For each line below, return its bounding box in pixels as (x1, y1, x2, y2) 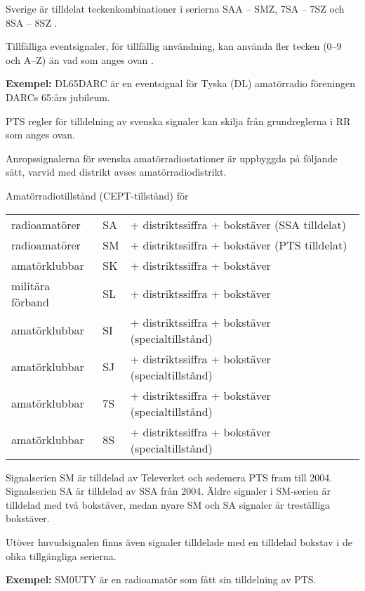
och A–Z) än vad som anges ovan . (6, 52, 154, 67)
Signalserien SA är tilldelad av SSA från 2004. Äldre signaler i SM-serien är (6, 483, 331, 498)
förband (11, 293, 49, 310)
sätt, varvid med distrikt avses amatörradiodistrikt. (6, 164, 227, 179)
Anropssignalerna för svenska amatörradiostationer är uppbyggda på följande (6, 150, 338, 165)
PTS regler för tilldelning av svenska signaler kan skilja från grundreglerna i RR (6, 113, 351, 128)
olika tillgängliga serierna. (6, 548, 117, 563)
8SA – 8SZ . (6, 15, 58, 30)
